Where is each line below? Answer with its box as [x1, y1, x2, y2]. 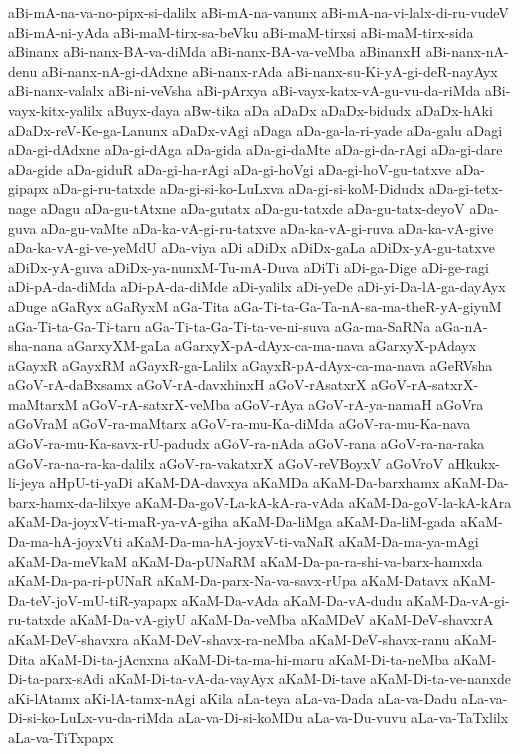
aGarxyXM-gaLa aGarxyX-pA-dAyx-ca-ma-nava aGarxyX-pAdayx [67, 335, 477, 356]
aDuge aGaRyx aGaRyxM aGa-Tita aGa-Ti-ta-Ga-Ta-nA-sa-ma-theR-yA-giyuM [8, 295, 502, 316]
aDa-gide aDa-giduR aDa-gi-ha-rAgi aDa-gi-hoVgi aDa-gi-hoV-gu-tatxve [8, 158, 451, 179]
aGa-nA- [434, 315, 488, 336]
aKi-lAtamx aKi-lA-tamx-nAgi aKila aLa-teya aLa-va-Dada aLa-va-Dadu [8, 687, 457, 708]
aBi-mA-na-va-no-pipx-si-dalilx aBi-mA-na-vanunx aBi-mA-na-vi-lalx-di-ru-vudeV [8, 2, 509, 22]
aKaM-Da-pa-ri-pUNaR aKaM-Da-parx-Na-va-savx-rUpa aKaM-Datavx [8, 570, 449, 591]
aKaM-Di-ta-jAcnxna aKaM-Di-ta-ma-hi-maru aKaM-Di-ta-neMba [39, 648, 450, 669]
